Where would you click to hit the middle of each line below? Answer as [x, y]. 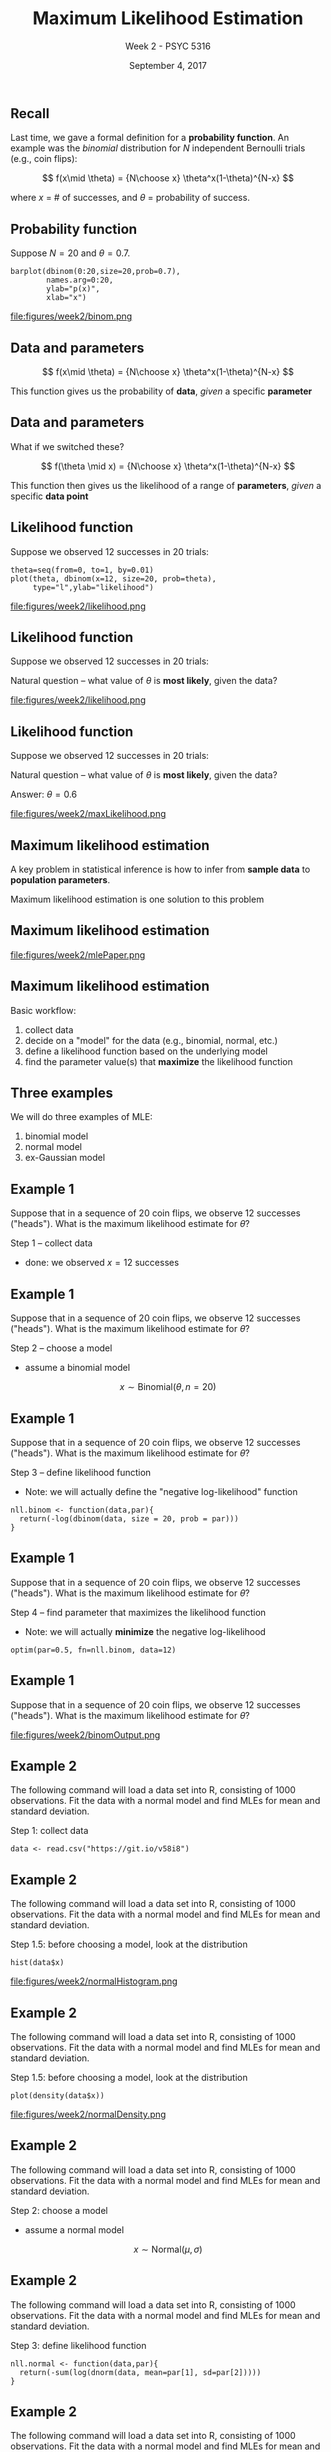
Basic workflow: [43, 1010]
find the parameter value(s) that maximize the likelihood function [158, 1061]
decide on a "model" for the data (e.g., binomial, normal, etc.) [151, 1040]
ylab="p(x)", [73, 289]
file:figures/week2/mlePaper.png [78, 954]
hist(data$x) [37, 1963]
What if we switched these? [67, 446]
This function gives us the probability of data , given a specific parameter [161, 391]
